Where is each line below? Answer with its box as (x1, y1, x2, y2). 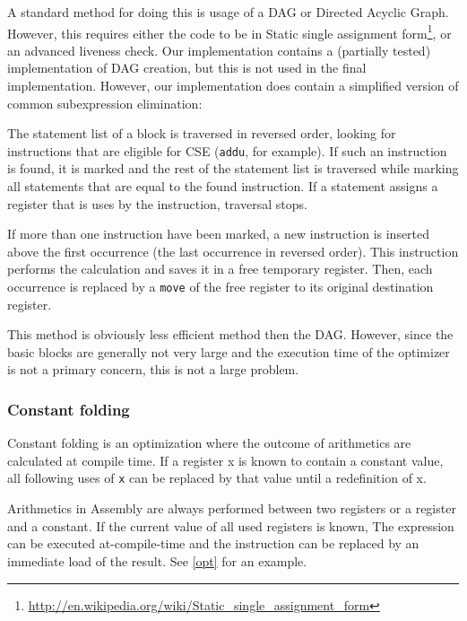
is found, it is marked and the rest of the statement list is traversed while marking (7, 159, 459, 178)
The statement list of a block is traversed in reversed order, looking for (7, 124, 396, 143)
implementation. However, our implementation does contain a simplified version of (7, 76, 459, 95)
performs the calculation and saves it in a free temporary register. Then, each (7, 259, 433, 278)
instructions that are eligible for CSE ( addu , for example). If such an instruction (7, 141, 447, 160)
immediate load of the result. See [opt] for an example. (7, 551, 307, 570)
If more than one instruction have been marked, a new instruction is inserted (7, 224, 430, 243)
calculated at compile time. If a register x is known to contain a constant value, (7, 450, 444, 469)
